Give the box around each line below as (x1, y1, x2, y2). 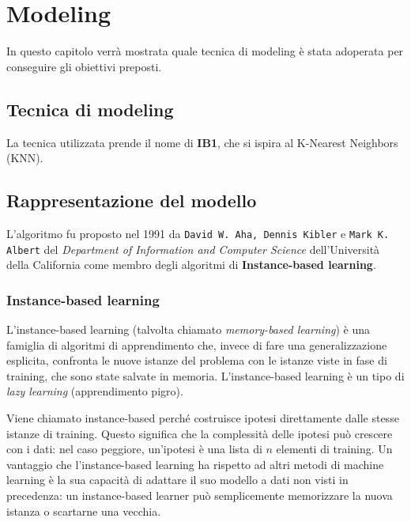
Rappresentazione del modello (6, 188, 257, 213)
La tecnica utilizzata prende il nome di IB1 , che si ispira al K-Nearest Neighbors (6, 134, 398, 150)
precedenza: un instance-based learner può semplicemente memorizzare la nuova (6, 486, 393, 503)
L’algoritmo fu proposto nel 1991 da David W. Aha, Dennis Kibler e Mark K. (6, 225, 390, 241)
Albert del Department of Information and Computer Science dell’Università (6, 240, 380, 257)
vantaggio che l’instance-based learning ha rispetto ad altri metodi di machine (6, 456, 384, 472)
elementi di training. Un (276, 441, 393, 457)
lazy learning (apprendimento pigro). (6, 383, 183, 399)
